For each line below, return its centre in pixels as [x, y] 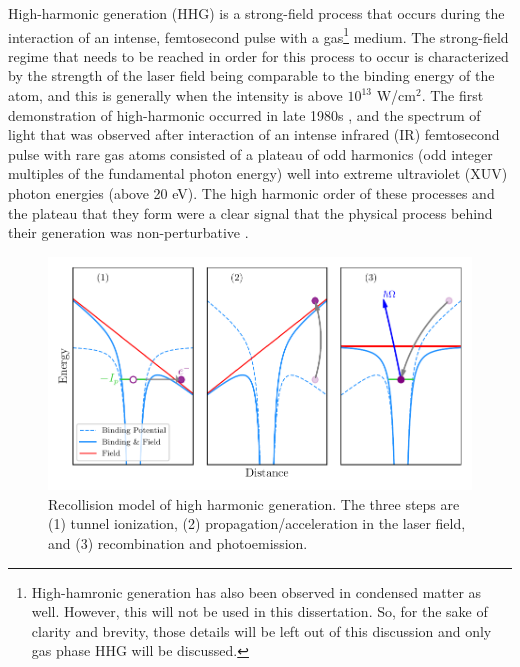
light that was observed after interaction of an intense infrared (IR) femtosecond [254, 134]
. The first [452, 95]
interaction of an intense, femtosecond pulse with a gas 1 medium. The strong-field [258, 35]
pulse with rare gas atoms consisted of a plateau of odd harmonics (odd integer [250, 153]
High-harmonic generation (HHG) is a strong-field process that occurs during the [256, 13]
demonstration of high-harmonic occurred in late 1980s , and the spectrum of [244, 114]
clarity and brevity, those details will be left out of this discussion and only [261, 630]
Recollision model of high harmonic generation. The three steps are [254, 503]
